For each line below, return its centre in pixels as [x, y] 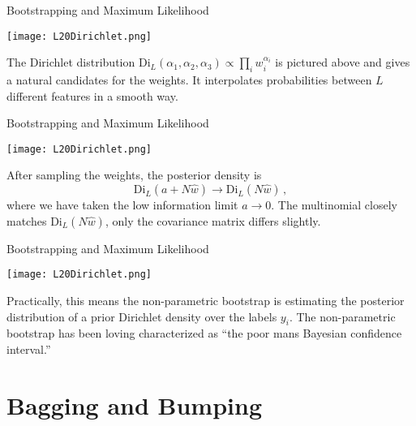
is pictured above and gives [343, 62]
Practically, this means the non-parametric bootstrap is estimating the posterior [206, 300]
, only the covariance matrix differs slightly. [213, 220]
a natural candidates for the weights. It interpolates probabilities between [189, 80]
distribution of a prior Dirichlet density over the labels [142, 316]
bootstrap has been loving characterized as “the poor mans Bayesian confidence [204, 333]
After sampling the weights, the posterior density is [134, 175]
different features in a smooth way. [92, 95]
